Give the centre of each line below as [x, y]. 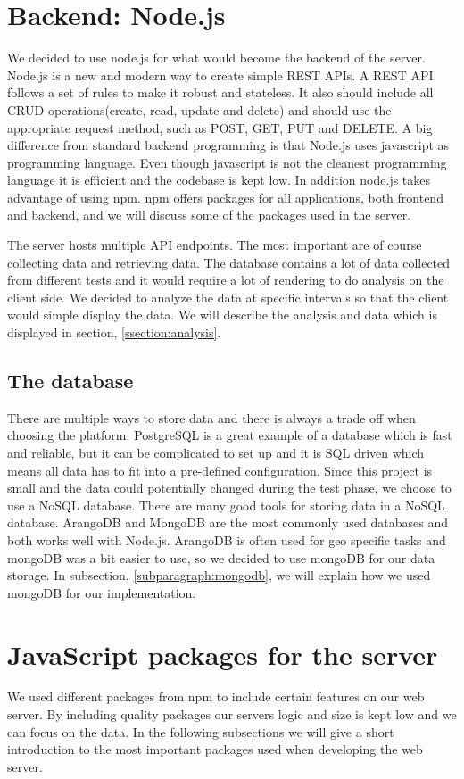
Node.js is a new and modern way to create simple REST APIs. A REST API [220, 75]
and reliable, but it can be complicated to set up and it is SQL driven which [216, 453]
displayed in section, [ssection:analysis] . [114, 332]
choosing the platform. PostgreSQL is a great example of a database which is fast [230, 435]
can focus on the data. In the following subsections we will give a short [201, 731]
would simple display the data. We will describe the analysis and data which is [222, 315]
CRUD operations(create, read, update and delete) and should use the [199, 109]
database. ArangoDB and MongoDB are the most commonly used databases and [228, 522]
